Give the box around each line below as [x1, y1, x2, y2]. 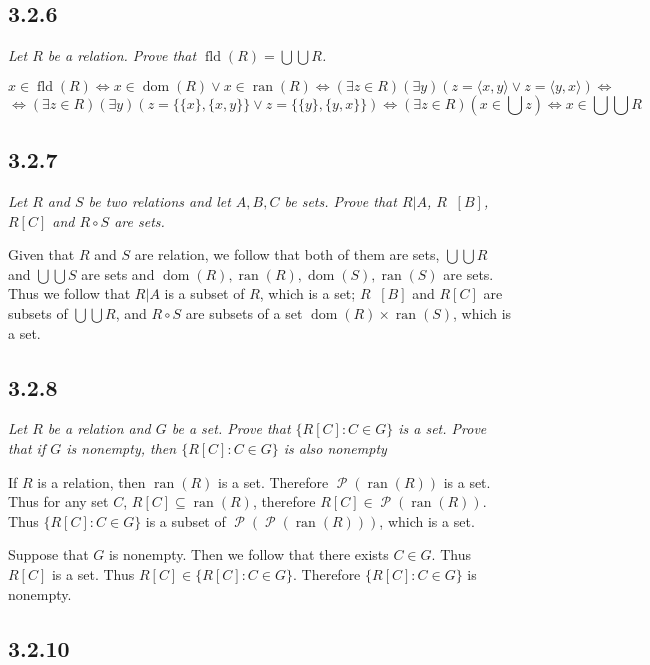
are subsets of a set [185, 302, 303, 323]
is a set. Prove [398, 418, 487, 439]
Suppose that [8, 544, 89, 565]
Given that [8, 244, 75, 265]
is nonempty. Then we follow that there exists [108, 544, 389, 565]
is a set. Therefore [218, 471, 329, 492]
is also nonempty [283, 437, 387, 458]
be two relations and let [88, 191, 231, 211]
